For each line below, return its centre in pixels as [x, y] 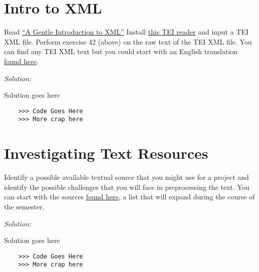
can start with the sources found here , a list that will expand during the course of [129, 197]
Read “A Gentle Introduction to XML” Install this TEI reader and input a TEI [126, 32]
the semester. [24, 206]
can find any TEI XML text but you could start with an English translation [121, 51]
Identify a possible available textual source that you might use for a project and [126, 177]
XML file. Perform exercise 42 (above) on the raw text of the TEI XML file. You [128, 41]
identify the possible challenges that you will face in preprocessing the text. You [127, 187]
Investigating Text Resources [106, 153]
